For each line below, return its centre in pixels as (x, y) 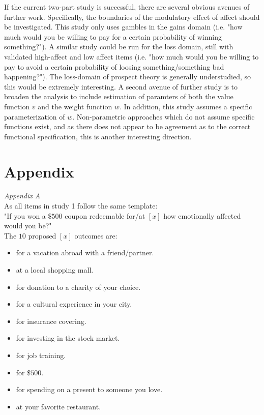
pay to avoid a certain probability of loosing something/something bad (114, 66)
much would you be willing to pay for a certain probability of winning (113, 36)
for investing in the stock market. (68, 338)
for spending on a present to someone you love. (89, 389)
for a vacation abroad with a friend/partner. (85, 253)
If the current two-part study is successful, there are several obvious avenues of (127, 7)
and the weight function (75, 106)
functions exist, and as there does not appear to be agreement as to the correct (127, 126)
